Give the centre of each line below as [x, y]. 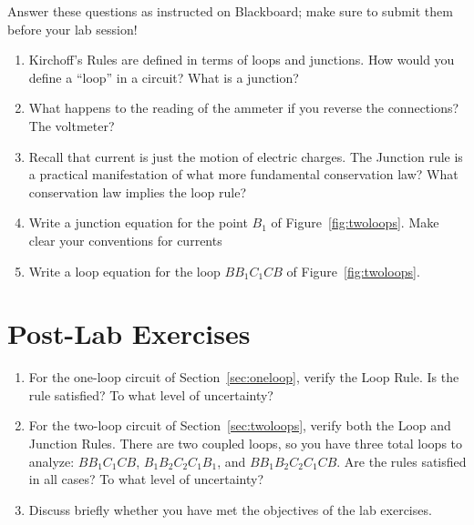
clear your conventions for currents [125, 240]
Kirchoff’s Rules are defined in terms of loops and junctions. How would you [242, 60]
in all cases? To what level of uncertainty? [146, 479]
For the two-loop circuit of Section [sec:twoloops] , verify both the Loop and [240, 425]
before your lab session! [72, 29]
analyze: [52, 461]
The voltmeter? [72, 125]
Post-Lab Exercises [129, 333]
